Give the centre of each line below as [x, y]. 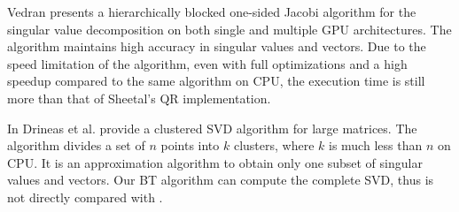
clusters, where [274, 145]
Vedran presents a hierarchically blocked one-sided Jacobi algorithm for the [212, 11]
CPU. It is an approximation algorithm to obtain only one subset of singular [215, 162]
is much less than [375, 145]
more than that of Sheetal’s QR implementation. [139, 98]
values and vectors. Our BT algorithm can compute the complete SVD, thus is [221, 180]
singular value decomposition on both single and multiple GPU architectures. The [229, 29]
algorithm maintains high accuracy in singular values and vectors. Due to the [217, 46]
